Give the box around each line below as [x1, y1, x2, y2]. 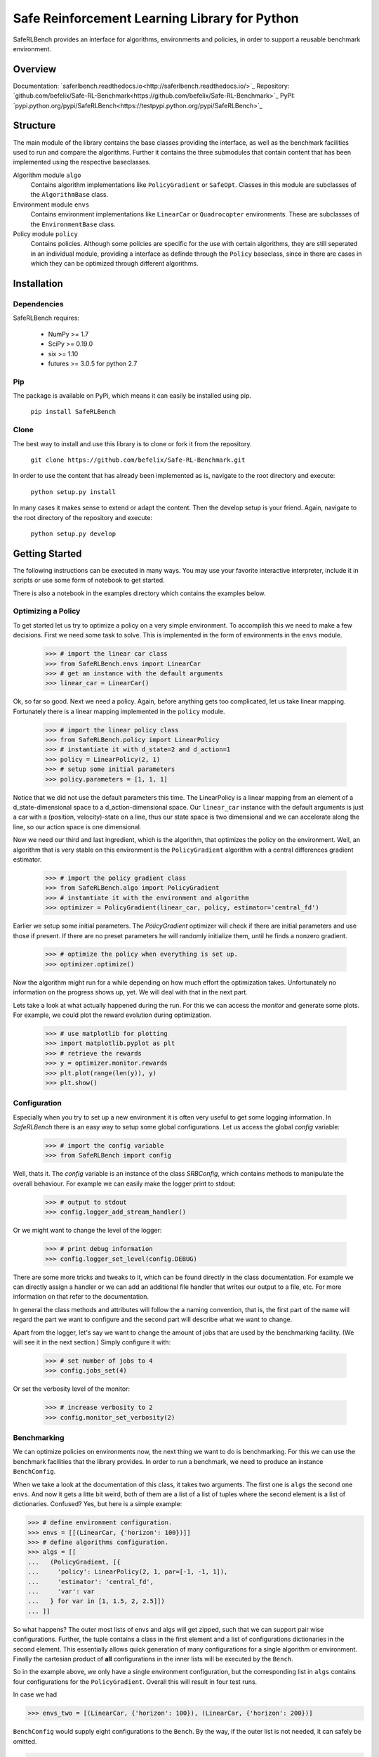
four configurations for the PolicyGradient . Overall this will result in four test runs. [13, 1677, 258, 1686]
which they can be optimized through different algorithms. [30, 259, 199, 268]
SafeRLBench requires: [13, 313, 80, 323]
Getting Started [13, 547, 82, 559]
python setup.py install [30, 488, 116, 495]
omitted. [13, 1737, 37, 1746]
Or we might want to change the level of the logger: [13, 1226, 162, 1235]
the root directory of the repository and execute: [13, 513, 153, 521]
